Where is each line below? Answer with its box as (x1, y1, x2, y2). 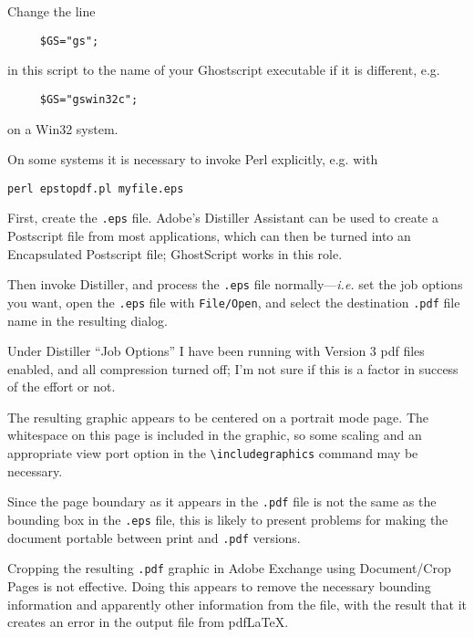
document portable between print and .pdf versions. (7, 527, 301, 547)
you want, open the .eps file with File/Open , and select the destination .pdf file (7, 292, 460, 311)
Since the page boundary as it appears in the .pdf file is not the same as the (7, 492, 437, 511)
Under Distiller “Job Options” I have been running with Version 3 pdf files (7, 341, 425, 360)
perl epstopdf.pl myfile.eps (7, 182, 184, 195)
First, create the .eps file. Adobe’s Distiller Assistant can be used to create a (7, 208, 438, 227)
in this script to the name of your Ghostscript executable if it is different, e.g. (7, 60, 440, 79)
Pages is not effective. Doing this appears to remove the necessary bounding (7, 576, 431, 595)
